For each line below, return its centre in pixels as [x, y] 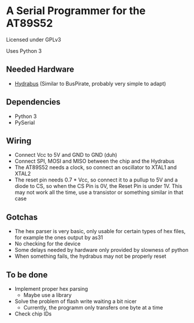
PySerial [25, 122]
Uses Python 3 [24, 51]
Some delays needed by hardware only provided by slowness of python [101, 250]
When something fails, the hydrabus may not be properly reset [90, 256]
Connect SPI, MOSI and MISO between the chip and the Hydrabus [95, 161]
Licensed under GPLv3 [34, 39]
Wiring [19, 141]
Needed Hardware [40, 70]
